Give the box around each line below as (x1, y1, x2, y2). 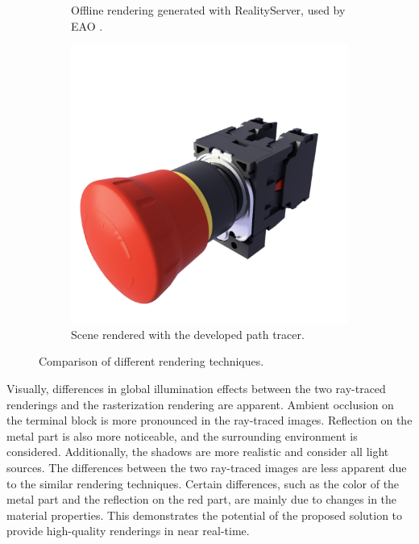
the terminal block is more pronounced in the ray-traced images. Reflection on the (6, 412, 413, 429)
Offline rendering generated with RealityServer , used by (71, 2, 346, 18)
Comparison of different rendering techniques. (39, 353, 264, 370)
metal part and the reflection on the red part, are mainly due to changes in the (6, 491, 397, 508)
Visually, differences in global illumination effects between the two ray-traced (6, 379, 386, 396)
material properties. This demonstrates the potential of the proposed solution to (6, 506, 403, 523)
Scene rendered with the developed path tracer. (71, 325, 305, 342)
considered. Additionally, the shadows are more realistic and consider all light (6, 443, 389, 460)
